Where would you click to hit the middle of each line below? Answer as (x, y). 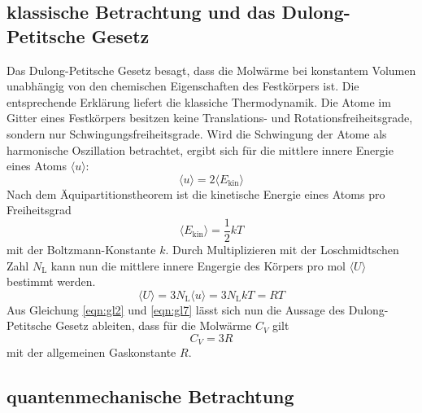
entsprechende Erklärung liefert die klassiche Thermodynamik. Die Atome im (199, 101)
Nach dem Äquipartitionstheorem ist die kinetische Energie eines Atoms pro (196, 193)
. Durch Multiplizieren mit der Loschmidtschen (282, 249)
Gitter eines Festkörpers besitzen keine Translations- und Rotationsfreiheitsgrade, (210, 118)
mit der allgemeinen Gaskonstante (91, 352)
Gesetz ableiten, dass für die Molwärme (154, 325)
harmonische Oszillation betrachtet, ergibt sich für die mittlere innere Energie (200, 149)
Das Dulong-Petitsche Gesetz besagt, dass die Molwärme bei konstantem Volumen (211, 70)
